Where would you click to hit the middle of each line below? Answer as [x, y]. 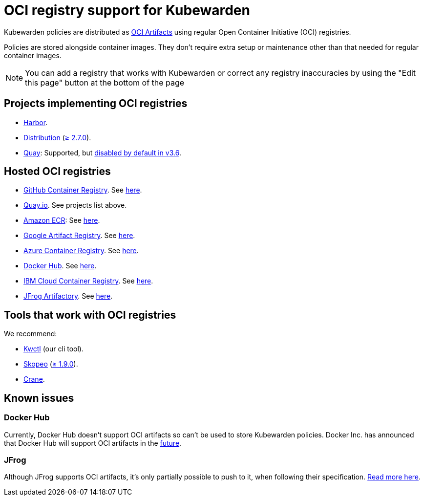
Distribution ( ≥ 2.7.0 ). [57, 137]
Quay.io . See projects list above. [75, 205]
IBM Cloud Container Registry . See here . [88, 281]
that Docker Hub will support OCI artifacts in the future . [93, 443]
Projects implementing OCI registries [96, 104]
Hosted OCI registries [57, 172]
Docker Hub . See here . [60, 266]
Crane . [34, 379]
